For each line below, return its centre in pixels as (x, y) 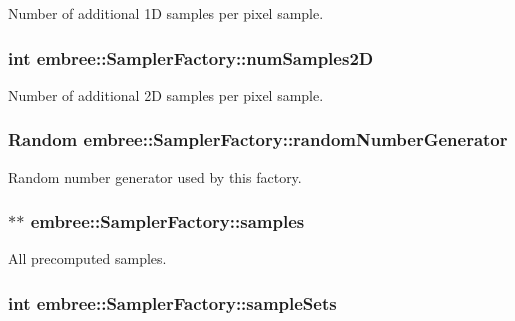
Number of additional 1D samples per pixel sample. (166, 13)
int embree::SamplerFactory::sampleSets (172, 302)
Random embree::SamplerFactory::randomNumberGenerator (258, 139)
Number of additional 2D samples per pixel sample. (166, 94)
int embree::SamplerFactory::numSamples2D (191, 57)
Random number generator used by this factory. (155, 176)
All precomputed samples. (87, 258)
